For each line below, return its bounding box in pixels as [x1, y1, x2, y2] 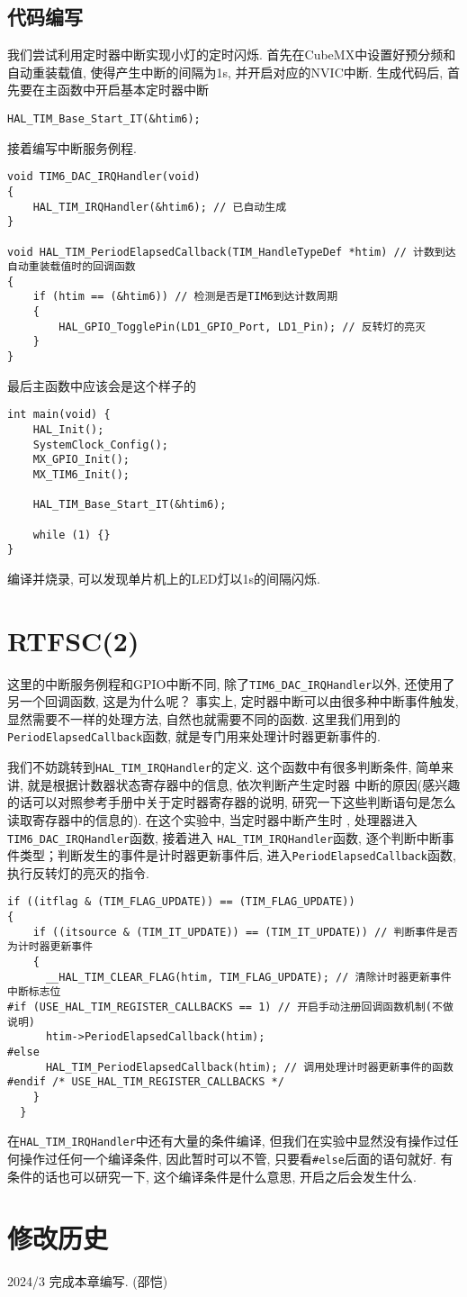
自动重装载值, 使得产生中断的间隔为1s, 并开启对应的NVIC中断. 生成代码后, [7, 62, 444, 81]
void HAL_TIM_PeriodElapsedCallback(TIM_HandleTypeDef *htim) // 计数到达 [7, 245, 456, 258]
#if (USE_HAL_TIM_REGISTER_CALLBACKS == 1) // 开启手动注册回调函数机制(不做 [7, 1001, 454, 1014]
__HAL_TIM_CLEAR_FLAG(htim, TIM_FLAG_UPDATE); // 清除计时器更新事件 [45, 970, 452, 984]
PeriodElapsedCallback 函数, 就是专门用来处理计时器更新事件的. [7, 727, 381, 746]
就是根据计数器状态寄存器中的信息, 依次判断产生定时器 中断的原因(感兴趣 [27, 775, 461, 794]
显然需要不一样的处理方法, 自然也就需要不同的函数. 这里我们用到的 [7, 709, 401, 728]
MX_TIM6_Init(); [32, 467, 130, 481]
